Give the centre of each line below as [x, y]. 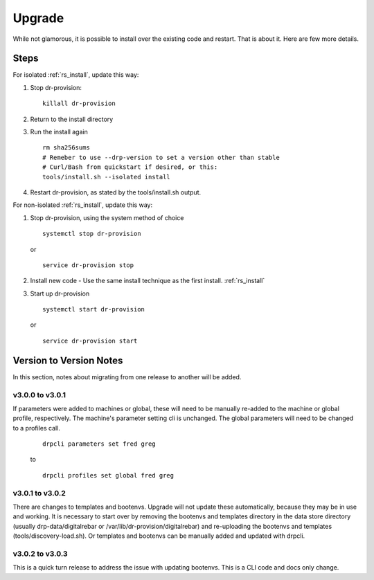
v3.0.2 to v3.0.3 [41, 554]
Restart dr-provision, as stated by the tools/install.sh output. [116, 192]
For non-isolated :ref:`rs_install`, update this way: [82, 205]
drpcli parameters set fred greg [99, 444]
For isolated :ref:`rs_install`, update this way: [76, 75]
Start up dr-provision [60, 293]
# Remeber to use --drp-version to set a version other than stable [161, 157]
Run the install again [59, 132]
